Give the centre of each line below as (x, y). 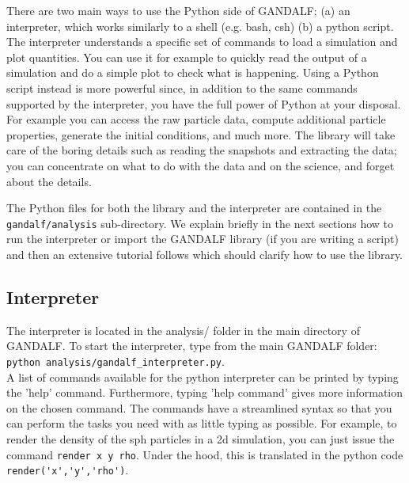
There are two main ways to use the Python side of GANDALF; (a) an (178, 10)
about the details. (49, 181)
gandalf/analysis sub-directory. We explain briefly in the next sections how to (200, 223)
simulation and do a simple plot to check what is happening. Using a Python (193, 72)
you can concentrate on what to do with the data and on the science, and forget (201, 165)
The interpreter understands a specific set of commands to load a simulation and (202, 42)
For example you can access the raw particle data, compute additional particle (196, 119)
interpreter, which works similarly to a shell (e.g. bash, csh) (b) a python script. (200, 26)
